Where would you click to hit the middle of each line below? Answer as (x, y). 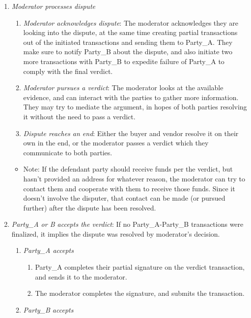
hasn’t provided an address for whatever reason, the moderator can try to (134, 178)
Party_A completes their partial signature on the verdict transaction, (140, 267)
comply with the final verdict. (68, 71)
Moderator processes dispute (53, 6)
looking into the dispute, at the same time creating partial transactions (130, 32)
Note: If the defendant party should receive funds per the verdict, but (128, 169)
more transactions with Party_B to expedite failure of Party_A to (124, 61)
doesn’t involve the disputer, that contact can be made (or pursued (124, 198)
